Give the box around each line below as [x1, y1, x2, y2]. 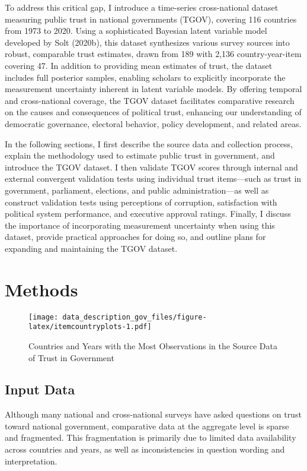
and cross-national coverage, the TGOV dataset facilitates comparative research [5, 94, 295, 106]
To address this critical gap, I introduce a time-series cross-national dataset [5, 1, 279, 13]
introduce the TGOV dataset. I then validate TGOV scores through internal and [5, 160, 298, 173]
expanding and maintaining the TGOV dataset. [5, 242, 178, 254]
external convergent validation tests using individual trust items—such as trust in [5, 172, 302, 185]
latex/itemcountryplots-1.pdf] [28, 323, 152, 331]
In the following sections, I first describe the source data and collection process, [5, 137, 293, 150]
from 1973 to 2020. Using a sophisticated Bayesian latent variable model [5, 24, 267, 37]
